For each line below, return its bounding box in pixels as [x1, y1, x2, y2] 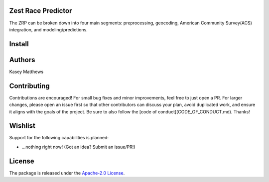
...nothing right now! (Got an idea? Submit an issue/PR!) [21, 144, 135, 150]
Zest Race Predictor [9, 6, 72, 15]
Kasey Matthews [9, 69, 44, 75]
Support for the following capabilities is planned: [9, 135, 109, 141]
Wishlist [9, 122, 36, 130]
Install [9, 40, 29, 48]
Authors [9, 55, 35, 64]
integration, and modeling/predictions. [9, 26, 88, 32]
